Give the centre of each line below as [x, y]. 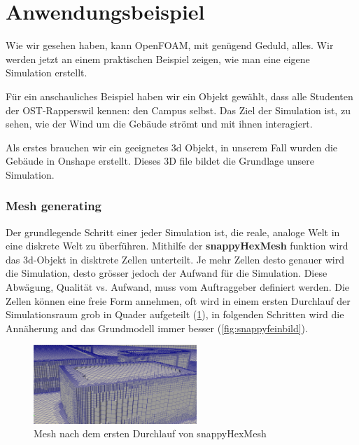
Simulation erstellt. [47, 73]
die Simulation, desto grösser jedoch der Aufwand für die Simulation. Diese [167, 273]
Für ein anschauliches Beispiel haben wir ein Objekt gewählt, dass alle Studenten [179, 96]
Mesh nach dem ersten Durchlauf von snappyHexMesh [150, 433]
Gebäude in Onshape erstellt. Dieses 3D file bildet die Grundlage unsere [160, 161]
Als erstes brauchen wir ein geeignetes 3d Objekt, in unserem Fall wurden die [172, 147]
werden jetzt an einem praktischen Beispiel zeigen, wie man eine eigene [158, 59]
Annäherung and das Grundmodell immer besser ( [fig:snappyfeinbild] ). [157, 328]
